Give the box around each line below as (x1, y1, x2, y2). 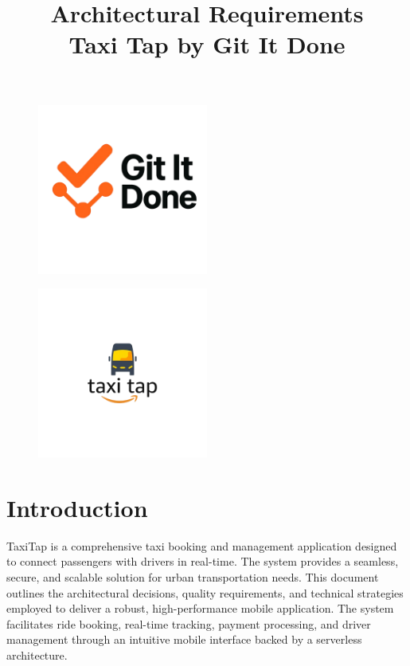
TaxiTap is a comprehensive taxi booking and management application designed (6, 537, 397, 554)
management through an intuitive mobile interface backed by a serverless (6, 631, 362, 648)
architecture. (6, 647, 68, 664)
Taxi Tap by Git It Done (68, 28, 346, 61)
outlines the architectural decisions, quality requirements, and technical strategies (6, 584, 404, 601)
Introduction (6, 491, 148, 523)
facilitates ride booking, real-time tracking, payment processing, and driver (6, 615, 371, 632)
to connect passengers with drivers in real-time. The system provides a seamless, (6, 553, 399, 570)
